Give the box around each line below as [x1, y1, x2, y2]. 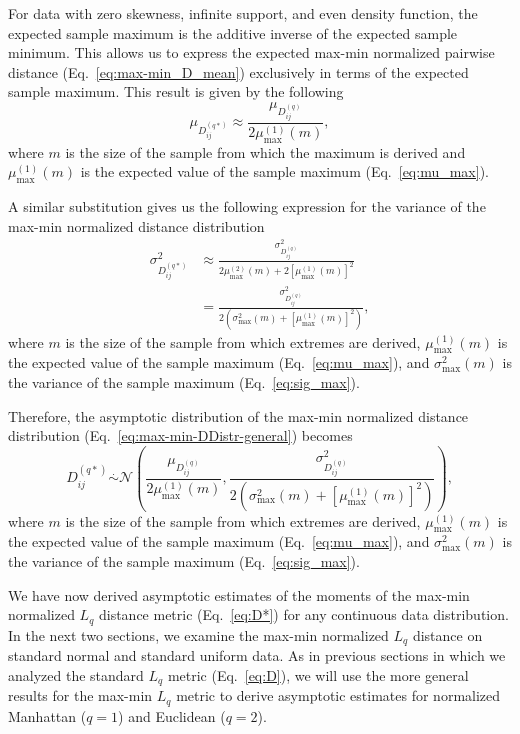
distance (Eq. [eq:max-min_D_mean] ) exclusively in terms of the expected [8, 61, 469, 82]
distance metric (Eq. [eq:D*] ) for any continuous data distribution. [98, 604, 509, 625]
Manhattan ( [8, 705, 87, 726]
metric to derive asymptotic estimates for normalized [176, 685, 501, 706]
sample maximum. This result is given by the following [8, 81, 344, 102]
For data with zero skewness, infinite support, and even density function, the [8, 3, 478, 23]
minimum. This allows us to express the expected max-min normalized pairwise [8, 42, 495, 63]
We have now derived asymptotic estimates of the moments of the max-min [8, 584, 470, 605]
